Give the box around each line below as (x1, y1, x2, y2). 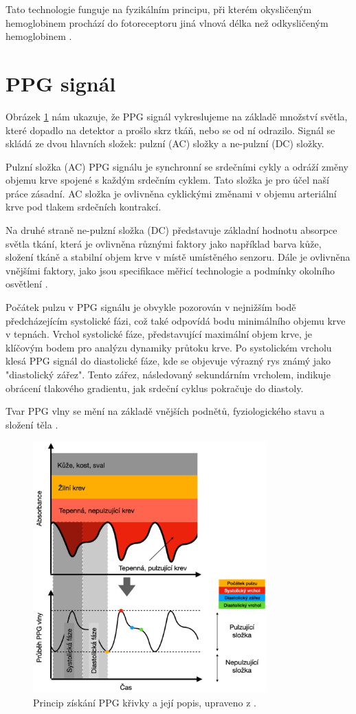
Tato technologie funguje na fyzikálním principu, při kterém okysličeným (5, 2, 312, 16)
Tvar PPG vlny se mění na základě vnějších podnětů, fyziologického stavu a (5, 404, 325, 418)
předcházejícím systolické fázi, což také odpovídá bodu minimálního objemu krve (5, 313, 346, 327)
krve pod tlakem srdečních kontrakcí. (5, 199, 162, 214)
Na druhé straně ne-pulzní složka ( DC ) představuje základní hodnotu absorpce (5, 223, 337, 237)
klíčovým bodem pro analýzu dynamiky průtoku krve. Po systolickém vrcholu (5, 340, 332, 354)
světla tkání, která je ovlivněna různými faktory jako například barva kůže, (5, 236, 322, 250)
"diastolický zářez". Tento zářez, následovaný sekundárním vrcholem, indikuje (5, 367, 331, 381)
